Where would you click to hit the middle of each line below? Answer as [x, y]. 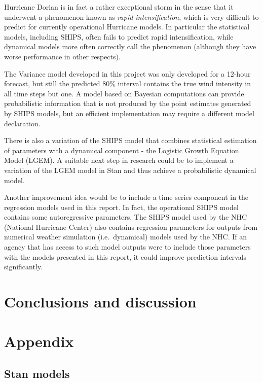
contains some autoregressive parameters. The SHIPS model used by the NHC [126, 217]
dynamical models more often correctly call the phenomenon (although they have [130, 46]
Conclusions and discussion [100, 302]
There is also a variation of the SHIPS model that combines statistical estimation [130, 140]
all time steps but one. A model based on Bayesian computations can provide [124, 93]
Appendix [39, 341]
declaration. [22, 123]
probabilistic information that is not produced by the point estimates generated [128, 103]
